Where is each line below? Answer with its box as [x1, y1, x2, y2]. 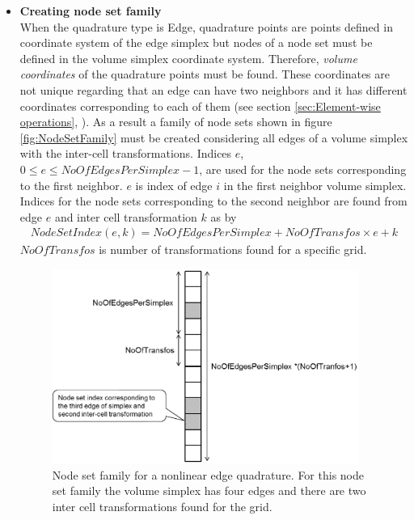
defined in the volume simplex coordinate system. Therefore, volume [19, 49, 357, 66]
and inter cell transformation [54, 208, 197, 225]
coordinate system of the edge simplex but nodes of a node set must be [19, 34, 373, 51]
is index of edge [135, 176, 213, 193]
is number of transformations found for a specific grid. [99, 241, 367, 258]
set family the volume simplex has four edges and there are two [52, 482, 366, 499]
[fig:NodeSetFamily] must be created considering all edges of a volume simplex [19, 129, 408, 146]
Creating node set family [19, 2, 162, 19]
